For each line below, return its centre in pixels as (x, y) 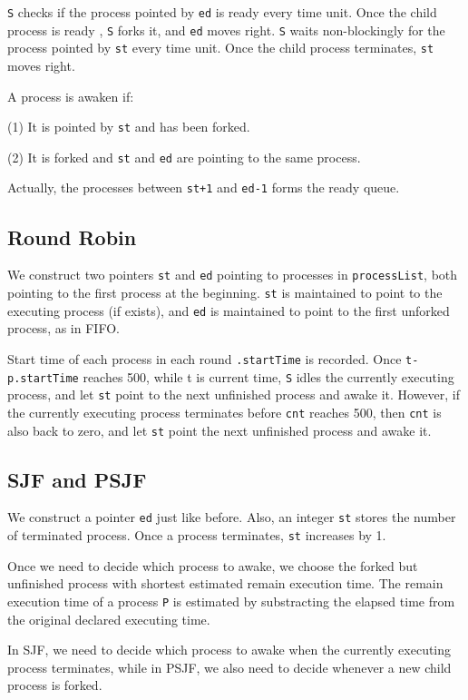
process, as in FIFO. (63, 328)
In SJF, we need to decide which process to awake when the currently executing (229, 650)
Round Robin (72, 237)
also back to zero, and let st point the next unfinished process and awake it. (219, 430)
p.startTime (43, 378)
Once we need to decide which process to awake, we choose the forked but (213, 565)
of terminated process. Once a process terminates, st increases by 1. (197, 535)
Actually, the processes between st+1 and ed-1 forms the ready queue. (204, 187)
